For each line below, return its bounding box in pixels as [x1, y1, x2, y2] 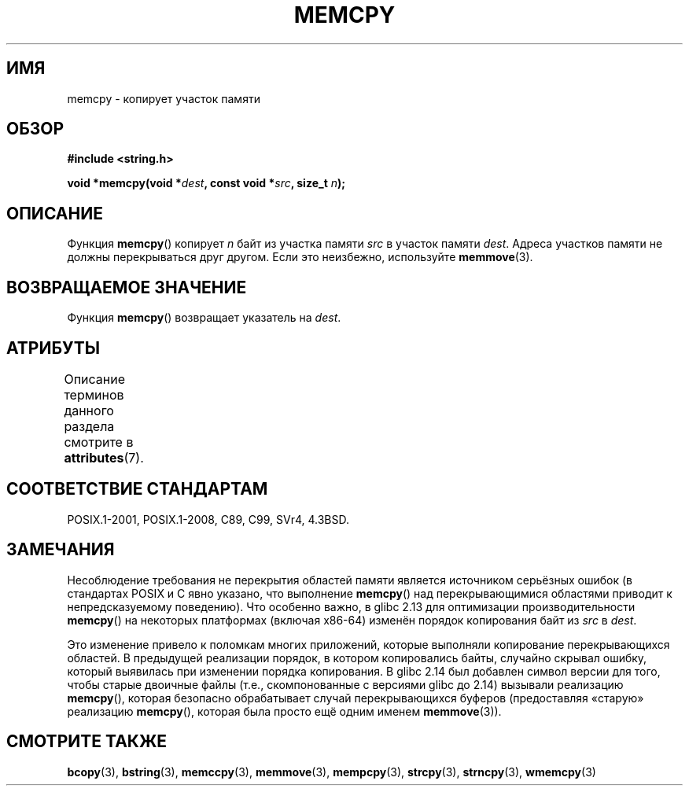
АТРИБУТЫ [6, 337, 101, 358]
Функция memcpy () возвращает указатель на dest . [67, 311, 341, 325]
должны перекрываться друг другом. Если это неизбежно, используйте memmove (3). [67, 250, 533, 264]
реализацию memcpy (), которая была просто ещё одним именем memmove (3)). [67, 704, 502, 718]
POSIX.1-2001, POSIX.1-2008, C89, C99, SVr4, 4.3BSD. [67, 512, 350, 526]
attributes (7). [64, 449, 144, 466]
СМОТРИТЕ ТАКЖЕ [6, 731, 168, 752]
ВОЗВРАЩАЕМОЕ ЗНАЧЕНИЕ [6, 277, 247, 297]
